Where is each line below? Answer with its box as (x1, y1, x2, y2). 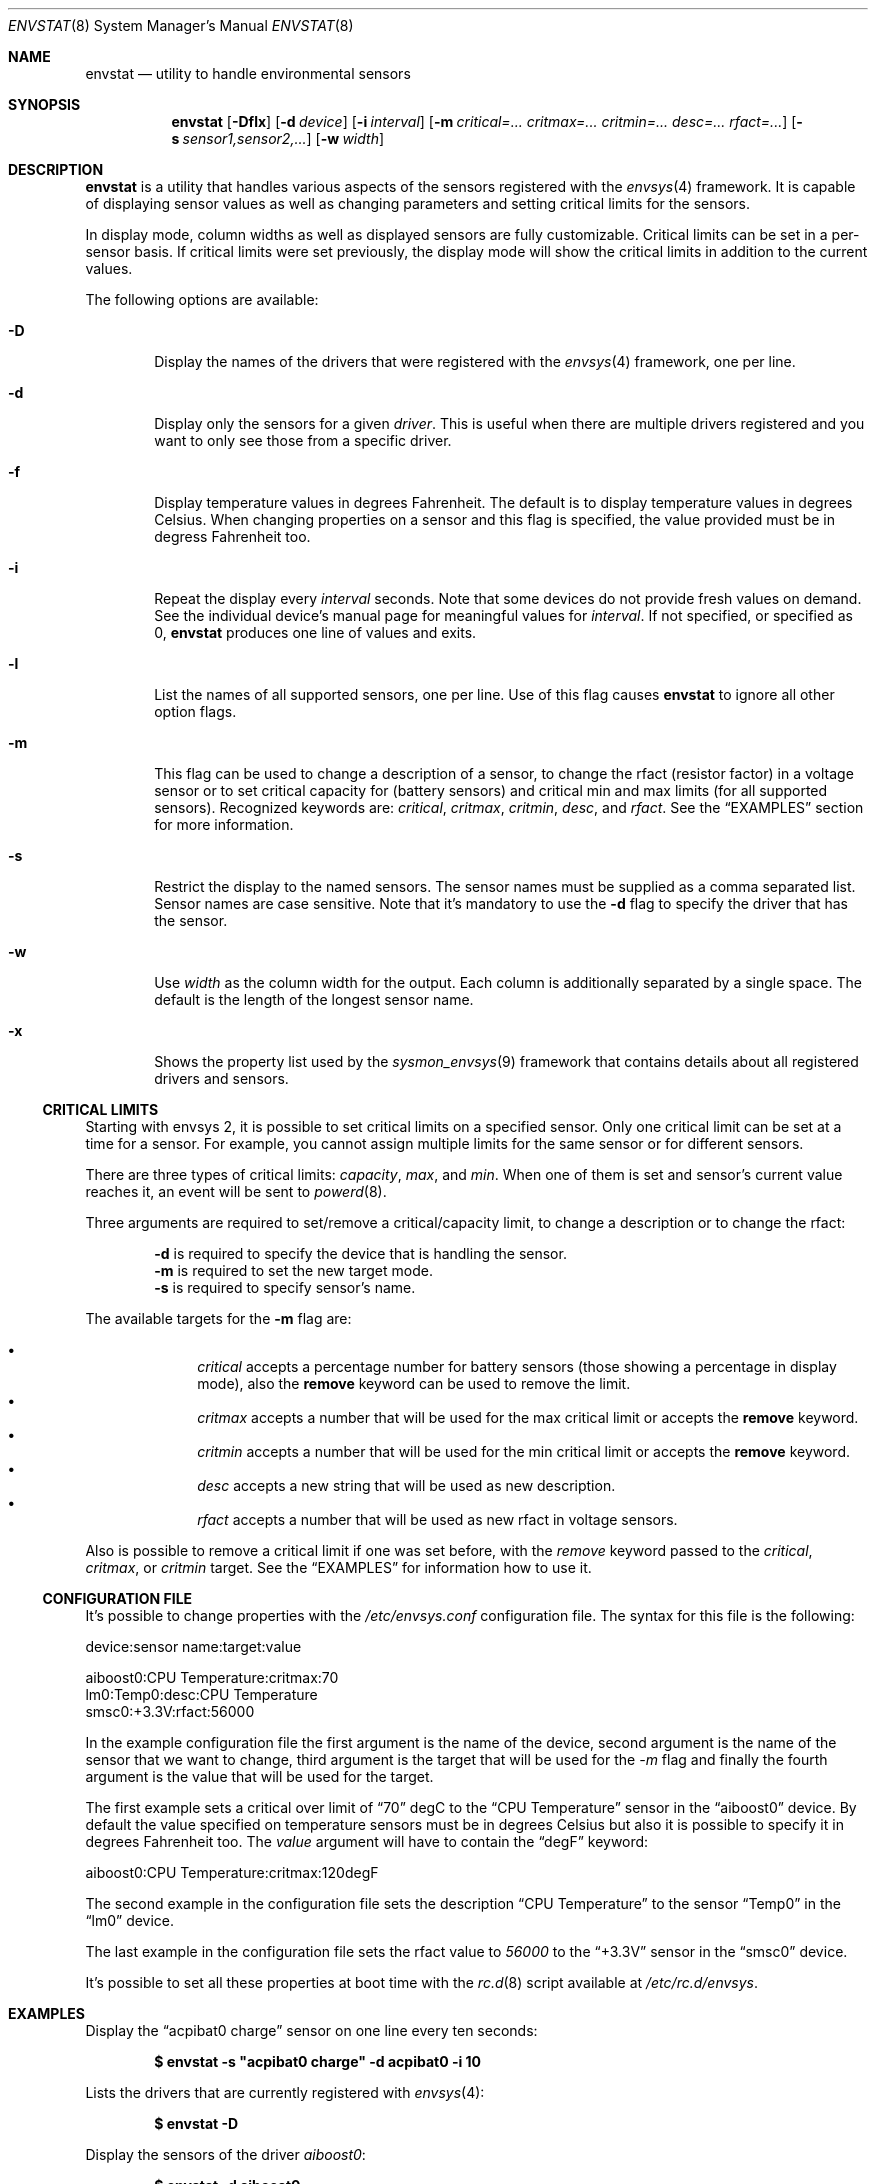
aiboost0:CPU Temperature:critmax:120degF (85, 1864, 379, 1881)
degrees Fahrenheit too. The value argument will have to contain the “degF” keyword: (85, 1833, 649, 1850)
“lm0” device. (85, 1912, 175, 1929)
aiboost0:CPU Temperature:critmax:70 (85, 1669, 339, 1686)
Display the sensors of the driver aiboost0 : (85, 2146, 366, 2163)
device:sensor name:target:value (85, 1638, 302, 1655)
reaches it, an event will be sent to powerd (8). (85, 1183, 387, 1200)
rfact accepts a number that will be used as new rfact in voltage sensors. (197, 1511, 678, 1528)
